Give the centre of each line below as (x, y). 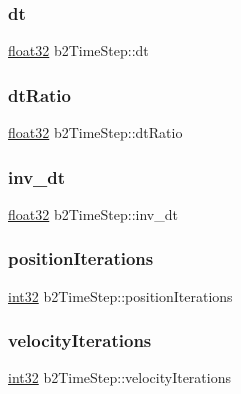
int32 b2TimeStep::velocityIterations (119, 377)
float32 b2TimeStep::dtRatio (95, 132)
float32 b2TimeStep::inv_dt (93, 213)
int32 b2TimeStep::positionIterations (120, 295)
